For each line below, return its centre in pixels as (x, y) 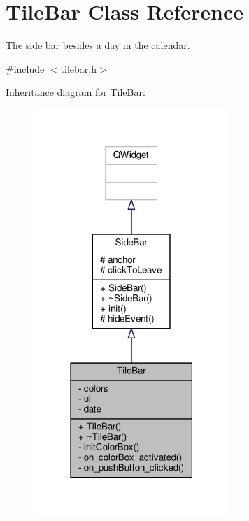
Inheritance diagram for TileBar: (76, 92)
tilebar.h (78, 68)
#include (25, 68)
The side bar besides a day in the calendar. (98, 45)
